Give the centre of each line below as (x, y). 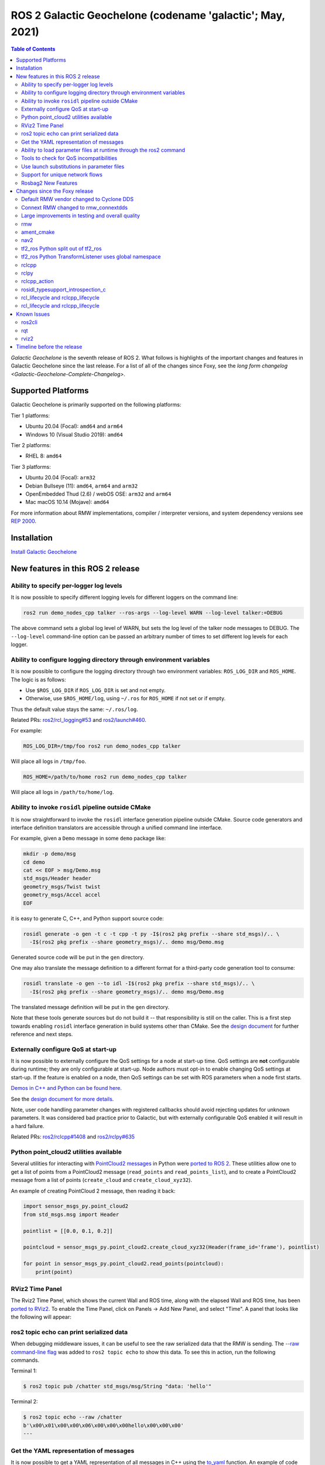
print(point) (54, 1272)
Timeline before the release (49, 347)
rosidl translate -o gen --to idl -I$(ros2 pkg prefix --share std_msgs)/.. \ (139, 984)
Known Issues (33, 314)
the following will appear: (41, 1317)
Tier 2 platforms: (31, 445)
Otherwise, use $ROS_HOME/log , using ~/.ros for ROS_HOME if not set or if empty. (125, 699)
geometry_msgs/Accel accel (62, 895)
